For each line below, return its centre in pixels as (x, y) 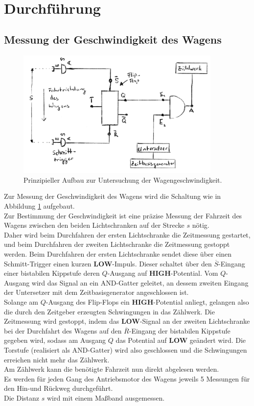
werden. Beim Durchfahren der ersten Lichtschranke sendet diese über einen (118, 254)
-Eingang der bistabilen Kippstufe (180, 330)
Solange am (21, 302)
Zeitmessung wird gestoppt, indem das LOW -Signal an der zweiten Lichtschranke (127, 321)
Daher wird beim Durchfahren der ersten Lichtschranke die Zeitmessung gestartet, (127, 234)
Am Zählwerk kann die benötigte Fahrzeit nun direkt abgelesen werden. (112, 369)
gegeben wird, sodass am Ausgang (55, 340)
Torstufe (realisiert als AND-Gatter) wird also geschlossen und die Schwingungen (126, 349)
